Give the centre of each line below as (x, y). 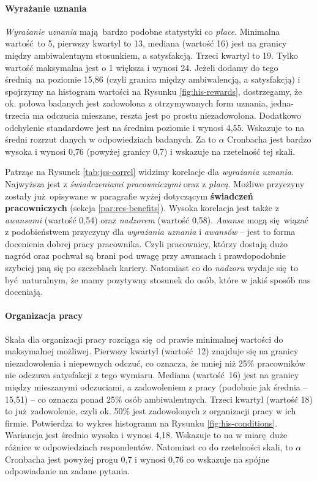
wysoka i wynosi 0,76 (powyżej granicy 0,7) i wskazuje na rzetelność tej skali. (150, 151)
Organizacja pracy (44, 315)
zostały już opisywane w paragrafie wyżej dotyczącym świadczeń (129, 196)
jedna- (282, 103)
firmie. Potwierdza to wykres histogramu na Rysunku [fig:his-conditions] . (141, 423)
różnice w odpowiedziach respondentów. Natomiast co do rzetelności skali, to (149, 447)
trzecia (17, 115)
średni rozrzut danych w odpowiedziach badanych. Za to (110, 139)
